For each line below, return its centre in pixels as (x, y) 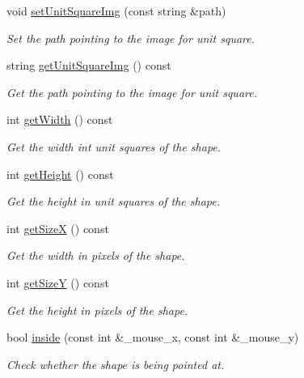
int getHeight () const (60, 174)
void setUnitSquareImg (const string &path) (116, 11)
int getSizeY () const (58, 282)
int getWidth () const (60, 119)
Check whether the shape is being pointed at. (116, 364)
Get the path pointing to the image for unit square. (132, 92)
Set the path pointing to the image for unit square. (131, 38)
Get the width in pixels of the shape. (96, 255)
